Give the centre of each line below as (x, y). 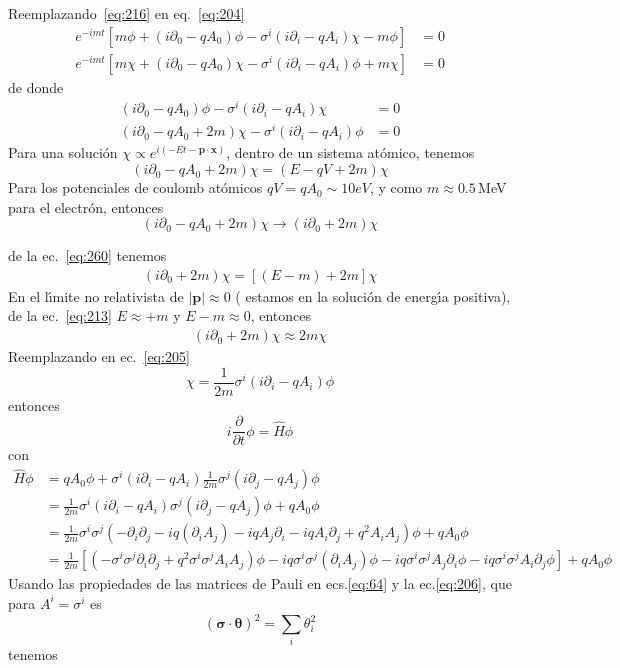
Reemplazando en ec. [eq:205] (99, 356)
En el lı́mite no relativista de (96, 295)
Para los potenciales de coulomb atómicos (135, 187)
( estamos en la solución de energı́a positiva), (373, 295)
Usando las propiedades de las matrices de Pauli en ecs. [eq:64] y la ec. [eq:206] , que (260, 583)
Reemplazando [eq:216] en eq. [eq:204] (126, 13)
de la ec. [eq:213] (60, 315)
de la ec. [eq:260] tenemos (87, 255)
